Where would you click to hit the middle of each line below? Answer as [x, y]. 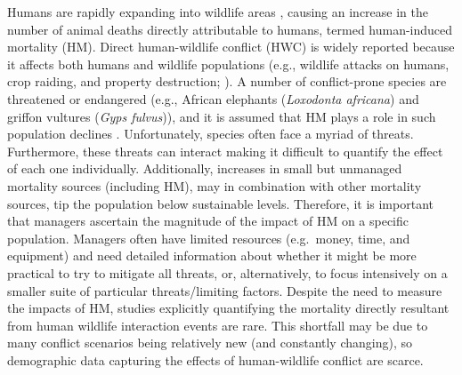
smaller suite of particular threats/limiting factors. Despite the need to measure [225, 290]
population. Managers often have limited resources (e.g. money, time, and [209, 238]
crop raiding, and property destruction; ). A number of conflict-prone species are [227, 81]
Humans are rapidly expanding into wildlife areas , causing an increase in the [218, 12]
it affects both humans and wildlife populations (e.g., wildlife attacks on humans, [228, 64]
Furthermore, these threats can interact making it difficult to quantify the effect [225, 151]
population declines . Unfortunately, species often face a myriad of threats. [211, 134]
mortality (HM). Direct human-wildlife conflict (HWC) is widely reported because [231, 47]
